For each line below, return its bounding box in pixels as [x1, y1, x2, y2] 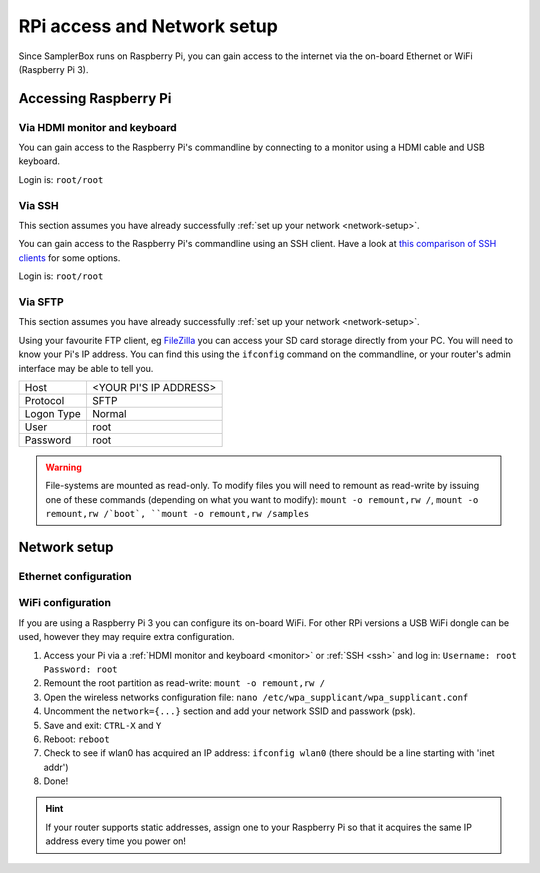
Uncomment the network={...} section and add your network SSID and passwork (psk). [43, 705, 416, 717]
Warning [45, 461, 82, 473]
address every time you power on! [45, 835, 187, 847]
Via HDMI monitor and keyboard [18, 120, 177, 134]
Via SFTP [18, 295, 64, 309]
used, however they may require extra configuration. [18, 631, 235, 643]
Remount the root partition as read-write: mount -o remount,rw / [43, 677, 325, 689]
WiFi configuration [18, 596, 112, 610]
